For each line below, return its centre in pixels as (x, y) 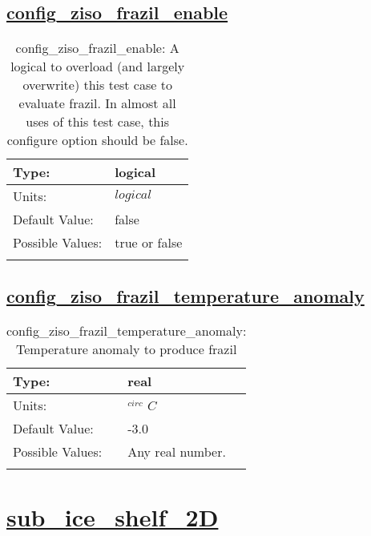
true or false (149, 243)
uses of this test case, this (98, 122)
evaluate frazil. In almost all (97, 103)
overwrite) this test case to (97, 85)
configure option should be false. (97, 140)
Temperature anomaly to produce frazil (127, 349)
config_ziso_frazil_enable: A (97, 48)
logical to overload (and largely (98, 66)
